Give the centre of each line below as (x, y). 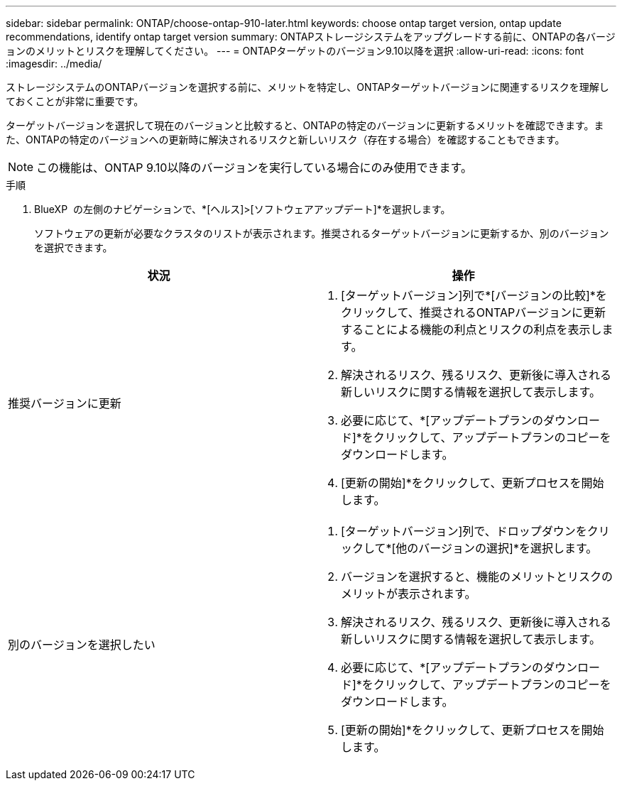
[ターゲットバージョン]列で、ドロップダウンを (464, 531)
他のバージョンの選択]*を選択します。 (497, 548)
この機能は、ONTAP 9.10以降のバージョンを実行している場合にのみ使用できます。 (255, 168)
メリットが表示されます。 (409, 594)
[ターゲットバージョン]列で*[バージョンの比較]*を (474, 295)
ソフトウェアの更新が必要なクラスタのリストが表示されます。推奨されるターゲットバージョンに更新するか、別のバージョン (322, 233)
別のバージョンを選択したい (82, 645)
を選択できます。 (73, 247)
